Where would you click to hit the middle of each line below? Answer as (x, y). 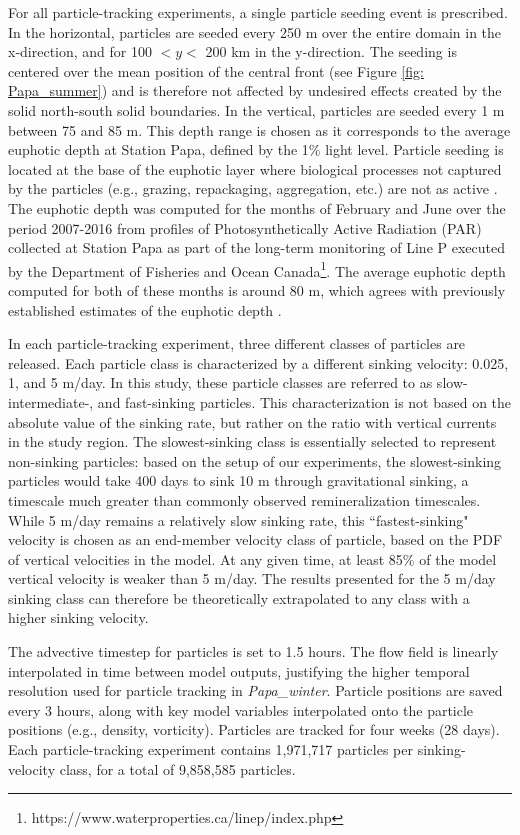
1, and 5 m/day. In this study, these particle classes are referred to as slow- (238, 382)
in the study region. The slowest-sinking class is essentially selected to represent (252, 441)
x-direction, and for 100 (80, 51)
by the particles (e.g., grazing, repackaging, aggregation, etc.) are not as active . (253, 188)
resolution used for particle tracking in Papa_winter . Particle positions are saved (255, 690)
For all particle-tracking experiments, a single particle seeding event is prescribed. (258, 12)
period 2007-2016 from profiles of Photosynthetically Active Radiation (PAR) (245, 227)
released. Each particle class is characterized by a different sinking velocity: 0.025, (258, 362)
